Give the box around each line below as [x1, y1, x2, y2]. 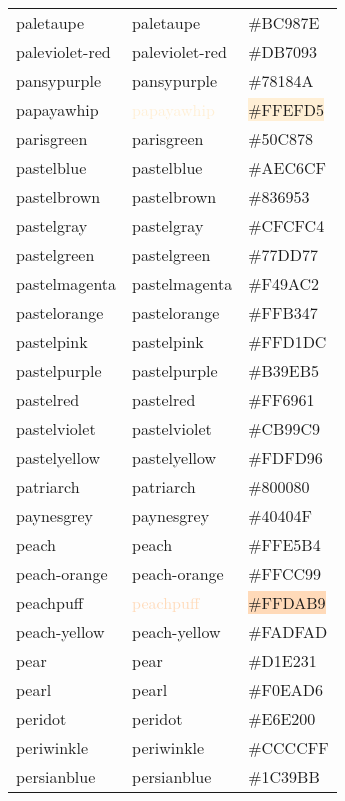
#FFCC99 [248, 562, 322, 585]
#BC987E [248, 11, 320, 34]
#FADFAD [248, 620, 328, 643]
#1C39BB [248, 765, 320, 788]
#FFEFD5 [248, 98, 324, 121]
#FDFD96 [248, 446, 323, 469]
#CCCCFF [248, 736, 329, 759]
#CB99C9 [248, 417, 320, 440]
